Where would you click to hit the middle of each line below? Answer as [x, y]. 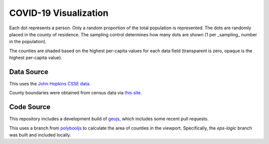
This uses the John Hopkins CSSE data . [50, 84]
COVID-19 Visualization [59, 13]
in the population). [28, 42]
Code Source [30, 107]
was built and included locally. [40, 135]
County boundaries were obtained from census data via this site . [75, 93]
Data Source [29, 72]
